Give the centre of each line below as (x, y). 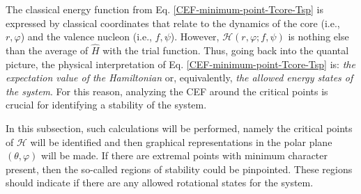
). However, (195, 37)
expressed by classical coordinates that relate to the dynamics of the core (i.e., (173, 23)
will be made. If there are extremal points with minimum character (185, 155)
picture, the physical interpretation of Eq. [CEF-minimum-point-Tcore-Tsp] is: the (180, 64)
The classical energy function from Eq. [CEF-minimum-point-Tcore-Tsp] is (165, 9)
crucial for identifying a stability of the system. (106, 105)
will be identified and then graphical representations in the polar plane (181, 142)
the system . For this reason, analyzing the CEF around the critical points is (167, 91)
